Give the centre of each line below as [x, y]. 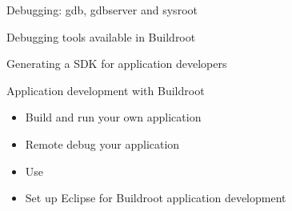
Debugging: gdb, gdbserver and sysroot [102, 10]
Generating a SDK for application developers [117, 64]
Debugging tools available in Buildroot [101, 36]
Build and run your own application [113, 117]
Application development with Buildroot [106, 90]
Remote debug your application [102, 143]
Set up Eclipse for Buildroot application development [156, 198]
